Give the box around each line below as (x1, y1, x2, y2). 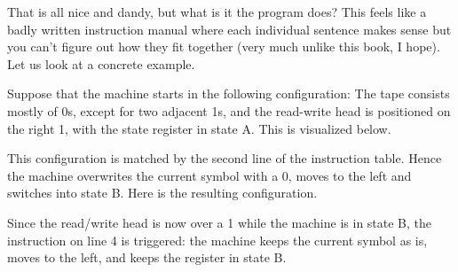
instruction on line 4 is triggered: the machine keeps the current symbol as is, (7, 230, 428, 249)
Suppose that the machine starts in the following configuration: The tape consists (7, 84, 450, 103)
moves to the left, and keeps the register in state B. (7, 248, 287, 267)
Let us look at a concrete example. (7, 54, 195, 73)
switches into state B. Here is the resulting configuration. (7, 183, 318, 202)
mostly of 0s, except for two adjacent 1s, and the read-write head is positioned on (7, 101, 451, 120)
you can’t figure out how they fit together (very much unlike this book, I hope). (7, 37, 440, 56)
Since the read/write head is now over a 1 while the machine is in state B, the (7, 213, 432, 231)
